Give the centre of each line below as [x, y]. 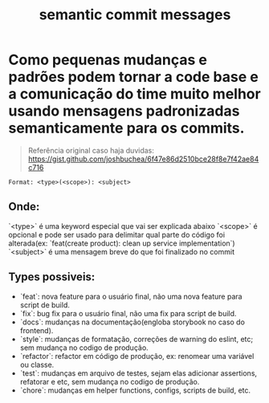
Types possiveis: [52, 277]
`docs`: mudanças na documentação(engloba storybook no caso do [132, 322]
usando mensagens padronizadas [124, 111]
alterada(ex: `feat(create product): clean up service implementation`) [122, 243]
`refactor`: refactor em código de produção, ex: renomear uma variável [137, 356]
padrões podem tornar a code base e [133, 77]
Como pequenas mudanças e [108, 60]
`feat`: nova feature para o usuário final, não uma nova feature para [131, 296]
